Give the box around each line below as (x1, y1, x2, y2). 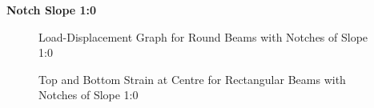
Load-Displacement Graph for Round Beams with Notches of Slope (38, 28, 368, 45)
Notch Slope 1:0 (6, 2, 97, 18)
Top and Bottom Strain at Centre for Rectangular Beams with (38, 70, 346, 87)
